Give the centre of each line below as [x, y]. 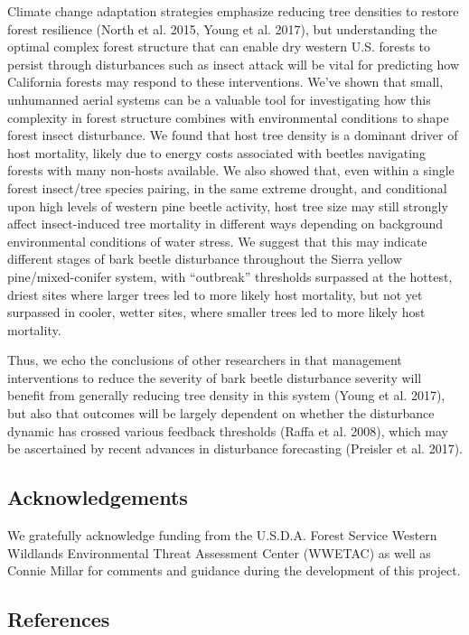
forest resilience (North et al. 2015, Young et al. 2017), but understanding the [222, 28]
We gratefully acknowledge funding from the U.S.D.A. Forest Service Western [222, 535]
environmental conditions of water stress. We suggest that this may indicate [217, 241]
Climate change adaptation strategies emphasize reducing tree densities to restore [233, 11]
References [59, 619]
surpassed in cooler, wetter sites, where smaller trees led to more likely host [216, 312]
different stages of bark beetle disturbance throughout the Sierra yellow [205, 259]
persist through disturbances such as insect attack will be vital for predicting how [234, 64]
